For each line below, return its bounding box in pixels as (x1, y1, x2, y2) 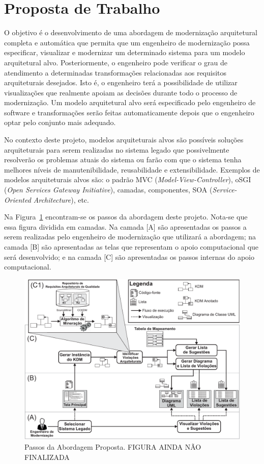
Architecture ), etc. (33, 194, 89, 205)
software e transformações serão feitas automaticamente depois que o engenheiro (4, 107, 254, 117)
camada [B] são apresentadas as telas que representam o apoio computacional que (4, 241, 259, 252)
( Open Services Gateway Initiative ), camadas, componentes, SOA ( (4, 184, 213, 195)
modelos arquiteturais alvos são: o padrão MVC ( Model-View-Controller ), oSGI (4, 174, 251, 185)
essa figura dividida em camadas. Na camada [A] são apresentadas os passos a (4, 221, 247, 232)
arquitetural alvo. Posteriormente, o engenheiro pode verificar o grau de (4, 57, 227, 67)
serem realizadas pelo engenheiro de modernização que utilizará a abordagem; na (4, 231, 256, 242)
